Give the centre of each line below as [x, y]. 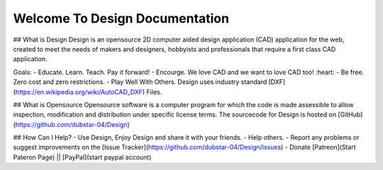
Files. [154, 92]
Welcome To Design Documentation [121, 18]
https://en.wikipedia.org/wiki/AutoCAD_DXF [79, 92]
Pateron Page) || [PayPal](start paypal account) [82, 157]
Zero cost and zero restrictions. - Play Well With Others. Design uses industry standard [140, 82]
